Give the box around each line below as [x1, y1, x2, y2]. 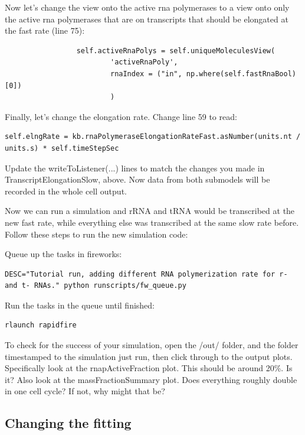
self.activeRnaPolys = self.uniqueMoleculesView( [76, 46, 276, 55]
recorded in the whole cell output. [5, 184, 127, 197]
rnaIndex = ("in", [110, 69, 182, 78]
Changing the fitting [5, 414, 132, 432]
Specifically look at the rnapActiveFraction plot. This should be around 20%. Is [5, 362, 293, 374]
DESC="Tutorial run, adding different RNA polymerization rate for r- [5, 270, 288, 278]
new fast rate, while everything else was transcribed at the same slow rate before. [5, 216, 299, 228]
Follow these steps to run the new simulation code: [5, 228, 188, 240]
